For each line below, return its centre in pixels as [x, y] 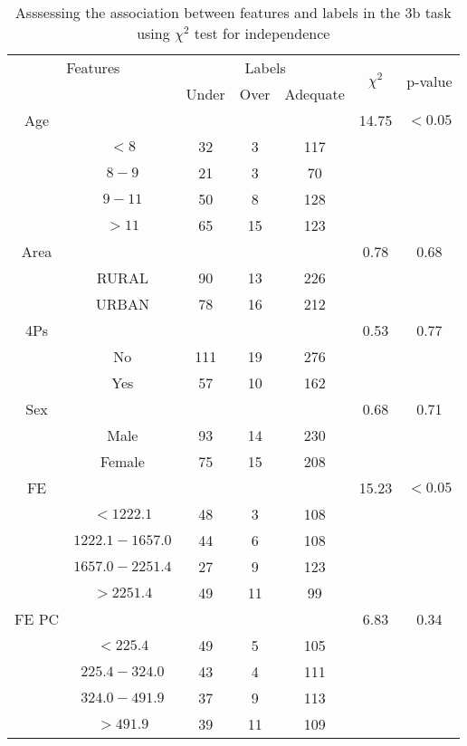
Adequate [315, 94]
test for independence [262, 33]
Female [122, 461]
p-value [429, 81]
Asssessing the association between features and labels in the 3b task [233, 12]
